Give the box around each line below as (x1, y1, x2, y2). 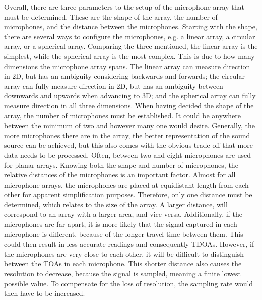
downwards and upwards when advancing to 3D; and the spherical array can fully (4, 90, 256, 101)
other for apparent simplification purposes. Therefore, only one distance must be (4, 189, 252, 200)
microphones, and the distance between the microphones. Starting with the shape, (4, 21, 257, 32)
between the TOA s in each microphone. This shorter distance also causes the (4, 258, 242, 269)
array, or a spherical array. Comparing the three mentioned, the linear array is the (4, 41, 258, 51)
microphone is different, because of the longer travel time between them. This (4, 228, 243, 239)
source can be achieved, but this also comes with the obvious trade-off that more (4, 140, 253, 150)
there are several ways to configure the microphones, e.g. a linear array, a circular (4, 31, 255, 41)
